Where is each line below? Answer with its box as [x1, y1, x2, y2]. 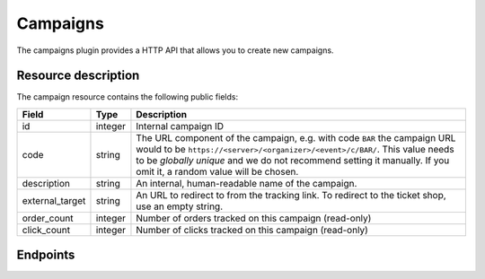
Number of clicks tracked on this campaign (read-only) [136, 223, 368, 236]
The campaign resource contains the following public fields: [16, 92, 238, 102]
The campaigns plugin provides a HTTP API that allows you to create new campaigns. [16, 45, 334, 56]
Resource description [16, 68, 140, 83]
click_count [22, 223, 71, 236]
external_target [22, 194, 86, 206]
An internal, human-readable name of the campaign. [136, 177, 357, 189]
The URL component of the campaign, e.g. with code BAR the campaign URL [136, 131, 456, 144]
